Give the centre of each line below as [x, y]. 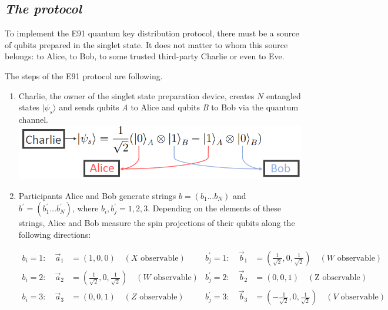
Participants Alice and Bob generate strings [97, 195]
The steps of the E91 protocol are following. [84, 75]
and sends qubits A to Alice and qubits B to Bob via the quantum [179, 107]
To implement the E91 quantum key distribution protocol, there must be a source [152, 33]
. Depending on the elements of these [214, 208]
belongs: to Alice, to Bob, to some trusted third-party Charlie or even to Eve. [145, 56]
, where [85, 208]
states [29, 107]
